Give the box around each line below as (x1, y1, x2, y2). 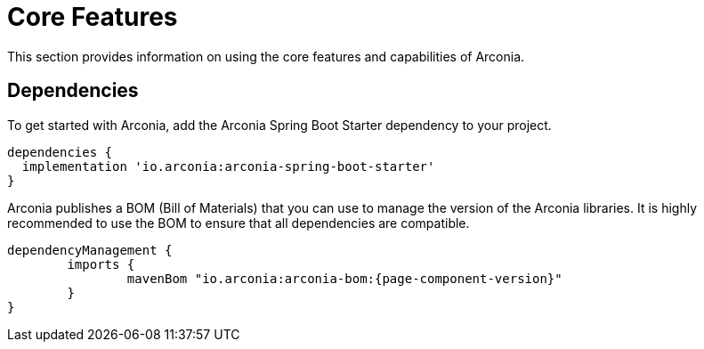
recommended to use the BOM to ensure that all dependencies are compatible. (7, 215, 470, 231)
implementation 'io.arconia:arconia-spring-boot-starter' (21, 158, 435, 174)
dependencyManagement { (7, 242, 173, 257)
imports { (67, 256, 135, 272)
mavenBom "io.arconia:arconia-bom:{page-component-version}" (126, 271, 562, 286)
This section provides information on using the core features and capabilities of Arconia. (7, 48, 525, 64)
